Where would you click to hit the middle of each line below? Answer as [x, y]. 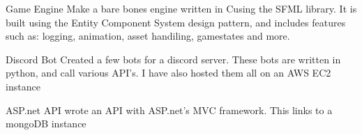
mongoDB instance [46, 124]
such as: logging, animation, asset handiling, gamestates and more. [148, 36]
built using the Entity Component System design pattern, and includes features [176, 22]
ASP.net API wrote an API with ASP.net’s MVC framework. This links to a [169, 110]
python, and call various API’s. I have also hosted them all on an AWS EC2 [168, 73]
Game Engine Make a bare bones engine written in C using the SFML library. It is [181, 8]
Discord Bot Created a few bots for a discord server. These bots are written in [173, 59]
